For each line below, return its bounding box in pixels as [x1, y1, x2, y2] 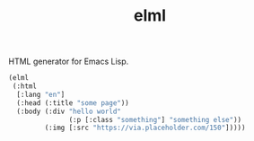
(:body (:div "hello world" [16, 107, 122, 116]
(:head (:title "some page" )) [16, 98, 129, 108]
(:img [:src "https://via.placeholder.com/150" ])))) [44, 123, 246, 133]
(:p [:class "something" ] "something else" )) [68, 115, 242, 124]
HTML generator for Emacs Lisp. [8, 56, 129, 67]
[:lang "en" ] [16, 90, 66, 99]
